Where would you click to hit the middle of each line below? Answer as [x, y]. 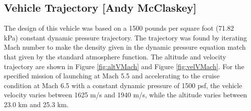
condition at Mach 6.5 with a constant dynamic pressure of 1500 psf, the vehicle [123, 85]
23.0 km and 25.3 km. [36, 104]
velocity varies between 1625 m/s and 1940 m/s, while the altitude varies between [125, 95]
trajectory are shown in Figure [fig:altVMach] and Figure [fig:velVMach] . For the [124, 66]
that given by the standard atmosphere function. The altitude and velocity [115, 56]
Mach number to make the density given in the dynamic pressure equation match [125, 47]
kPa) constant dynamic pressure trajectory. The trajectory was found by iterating [125, 37]
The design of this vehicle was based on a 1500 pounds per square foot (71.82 [119, 28]
